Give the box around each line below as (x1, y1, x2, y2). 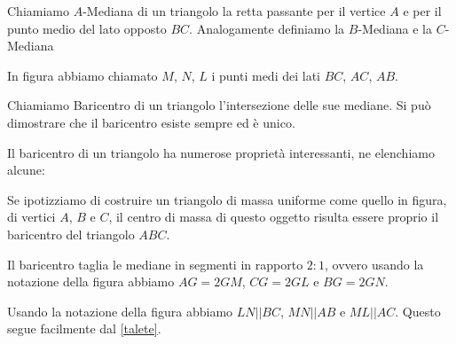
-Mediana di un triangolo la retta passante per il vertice (83, 2, 386, 20)
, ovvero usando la (325, 254, 424, 273)
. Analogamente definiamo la (189, 19, 345, 37)
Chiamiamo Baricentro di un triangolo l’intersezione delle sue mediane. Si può (7, 96, 431, 114)
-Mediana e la (358, 19, 432, 37)
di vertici (7, 207, 56, 226)
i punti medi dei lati (211, 66, 320, 84)
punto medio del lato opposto (7, 19, 167, 37)
